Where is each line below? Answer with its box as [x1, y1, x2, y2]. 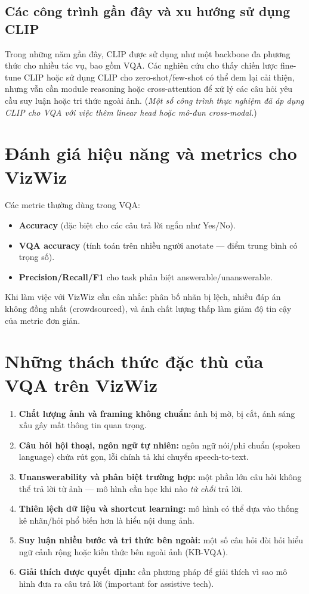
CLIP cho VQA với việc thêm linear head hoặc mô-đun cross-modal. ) [5, 106, 257, 118]
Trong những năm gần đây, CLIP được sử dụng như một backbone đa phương [5, 47, 291, 60]
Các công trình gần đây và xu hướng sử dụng [5, 2, 291, 20]
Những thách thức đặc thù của [5, 349, 264, 373]
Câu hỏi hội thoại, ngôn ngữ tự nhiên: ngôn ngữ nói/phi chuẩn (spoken [18, 438, 301, 451]
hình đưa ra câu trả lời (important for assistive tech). [18, 577, 214, 590]
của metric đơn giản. [5, 314, 81, 326]
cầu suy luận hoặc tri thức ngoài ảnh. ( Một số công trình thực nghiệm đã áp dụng [5, 94, 304, 106]
